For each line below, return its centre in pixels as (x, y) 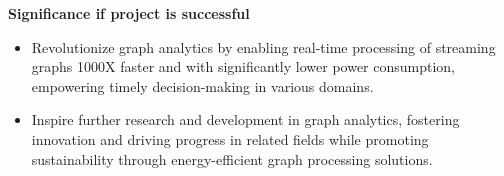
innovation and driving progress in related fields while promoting (230, 138)
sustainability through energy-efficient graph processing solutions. (232, 158)
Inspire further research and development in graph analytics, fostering (245, 119)
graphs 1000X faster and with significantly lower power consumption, (243, 66)
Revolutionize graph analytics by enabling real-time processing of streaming (263, 46)
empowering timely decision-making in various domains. (202, 85)
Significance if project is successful (129, 13)
